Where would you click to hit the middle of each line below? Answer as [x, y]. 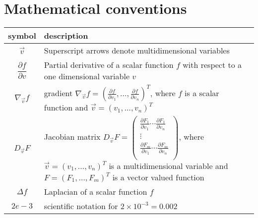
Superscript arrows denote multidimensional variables [137, 51]
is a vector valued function [158, 177]
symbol [22, 36]
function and [66, 108]
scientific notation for [81, 206]
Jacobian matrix [72, 137]
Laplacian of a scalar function [96, 191]
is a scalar [202, 93]
